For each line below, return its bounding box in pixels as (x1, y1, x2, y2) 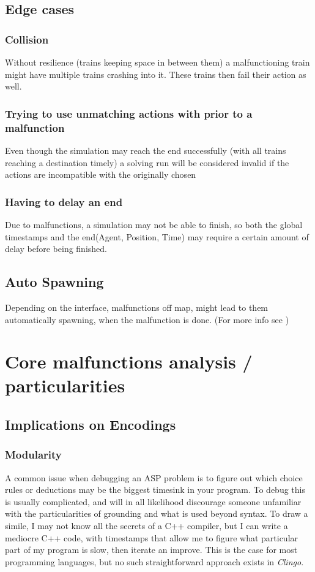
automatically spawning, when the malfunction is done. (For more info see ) (5, 313, 289, 326)
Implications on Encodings (5, 415, 176, 434)
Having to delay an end (5, 194, 123, 209)
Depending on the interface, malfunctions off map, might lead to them (5, 300, 269, 313)
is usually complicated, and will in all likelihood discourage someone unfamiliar (5, 495, 302, 508)
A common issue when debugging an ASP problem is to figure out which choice (5, 471, 303, 484)
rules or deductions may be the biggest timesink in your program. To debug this (5, 483, 305, 496)
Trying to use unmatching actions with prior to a (5, 105, 253, 121)
